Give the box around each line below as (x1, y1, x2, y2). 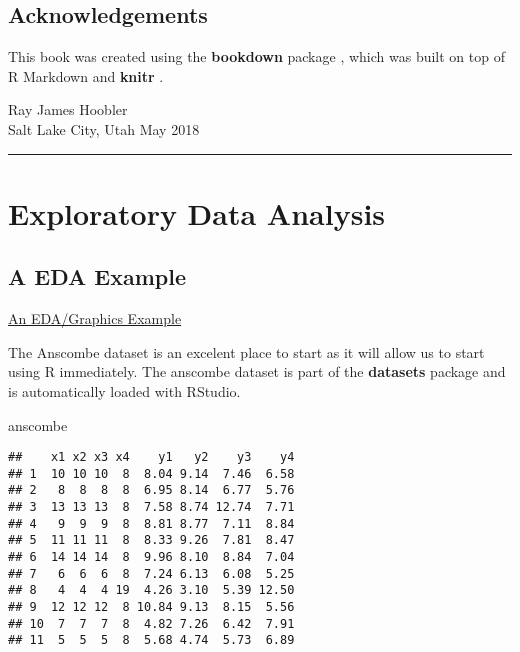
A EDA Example (8, 261, 186, 292)
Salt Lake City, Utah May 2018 (8, 118, 200, 139)
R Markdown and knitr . (8, 65, 164, 86)
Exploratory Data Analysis (8, 192, 386, 233)
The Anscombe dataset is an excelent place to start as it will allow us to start (8, 341, 485, 362)
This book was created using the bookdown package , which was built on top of (8, 46, 505, 67)
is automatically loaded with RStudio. (8, 380, 241, 401)
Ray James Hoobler (8, 99, 128, 120)
